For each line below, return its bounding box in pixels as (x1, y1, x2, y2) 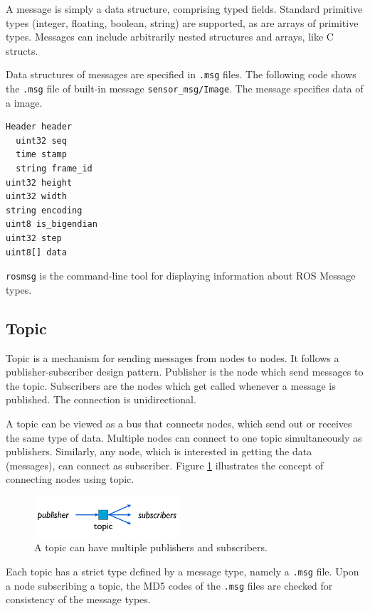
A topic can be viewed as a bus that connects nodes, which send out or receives (6, 416, 352, 431)
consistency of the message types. (6, 592, 151, 607)
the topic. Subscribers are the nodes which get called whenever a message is (6, 378, 336, 393)
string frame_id (16, 164, 92, 174)
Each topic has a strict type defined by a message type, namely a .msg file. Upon (6, 564, 359, 579)
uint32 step (6, 233, 62, 244)
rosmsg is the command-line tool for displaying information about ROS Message (6, 268, 356, 283)
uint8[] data (6, 247, 67, 257)
